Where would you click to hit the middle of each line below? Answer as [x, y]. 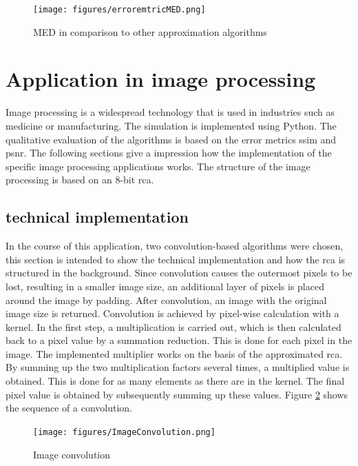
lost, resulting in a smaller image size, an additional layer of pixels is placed [165, 286]
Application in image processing [161, 79]
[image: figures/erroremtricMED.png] [119, 10]
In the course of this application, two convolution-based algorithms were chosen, [175, 246]
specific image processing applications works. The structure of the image [158, 166]
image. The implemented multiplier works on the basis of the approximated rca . [174, 353]
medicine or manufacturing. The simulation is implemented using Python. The [171, 125]
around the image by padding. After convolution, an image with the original [166, 300]
